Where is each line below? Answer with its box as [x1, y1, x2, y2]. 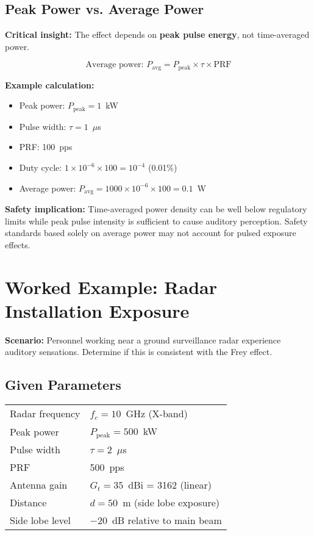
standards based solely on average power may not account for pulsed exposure [5, 226, 296, 239]
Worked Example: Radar [5, 274, 217, 299]
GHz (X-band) [126, 406, 188, 421]
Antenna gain [10, 478, 68, 492]
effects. [5, 238, 30, 251]
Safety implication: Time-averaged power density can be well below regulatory [5, 203, 307, 215]
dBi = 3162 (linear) [128, 478, 212, 492]
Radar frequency [10, 406, 80, 421]
